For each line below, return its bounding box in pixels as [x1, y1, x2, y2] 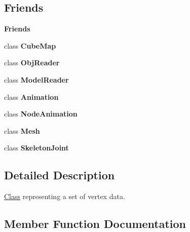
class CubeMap [4, 40, 56, 51]
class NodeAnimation [4, 108, 78, 119]
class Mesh [4, 125, 40, 136]
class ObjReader [4, 57, 60, 68]
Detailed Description [4, 167, 115, 183]
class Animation [4, 91, 59, 102]
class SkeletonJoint [4, 142, 69, 153]
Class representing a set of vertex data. [4, 191, 125, 202]
